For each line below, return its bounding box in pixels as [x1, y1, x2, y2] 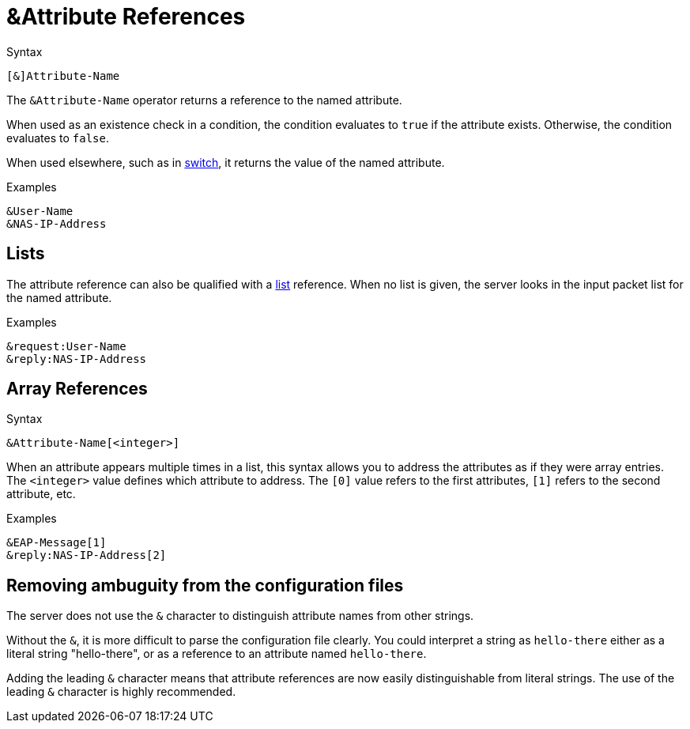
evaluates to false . [6, 130, 109, 145]
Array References [6, 379, 148, 399]
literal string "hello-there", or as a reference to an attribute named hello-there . [6, 647, 427, 661]
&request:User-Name [6, 339, 126, 353]
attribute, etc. [6, 487, 76, 501]
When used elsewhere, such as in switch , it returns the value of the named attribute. [6, 155, 445, 169]
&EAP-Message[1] [6, 536, 107, 550]
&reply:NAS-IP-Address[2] [6, 549, 167, 562]
